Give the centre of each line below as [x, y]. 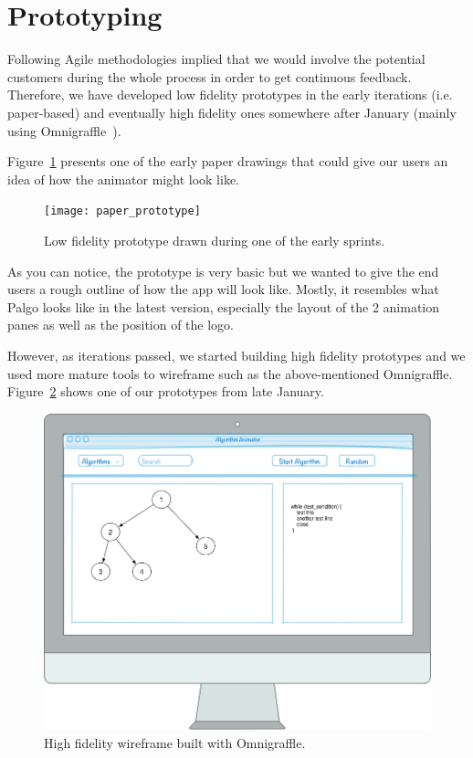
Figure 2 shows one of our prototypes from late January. [166, 391]
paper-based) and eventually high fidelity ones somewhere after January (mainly [232, 112]
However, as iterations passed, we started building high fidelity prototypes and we [236, 355]
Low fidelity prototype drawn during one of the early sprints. [215, 240]
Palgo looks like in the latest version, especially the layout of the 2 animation [224, 306]
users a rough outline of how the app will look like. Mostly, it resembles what [223, 289]
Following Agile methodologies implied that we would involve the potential [216, 59]
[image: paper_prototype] [122, 211]
